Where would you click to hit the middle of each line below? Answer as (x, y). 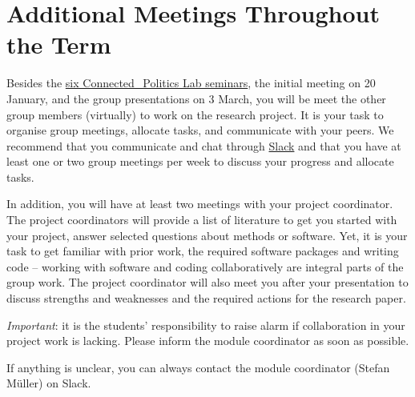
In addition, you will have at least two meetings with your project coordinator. (200, 204)
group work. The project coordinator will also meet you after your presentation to (207, 282)
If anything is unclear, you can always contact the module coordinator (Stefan (198, 367)
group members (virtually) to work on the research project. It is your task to (195, 114)
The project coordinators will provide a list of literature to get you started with (202, 220)
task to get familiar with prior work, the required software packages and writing (203, 251)
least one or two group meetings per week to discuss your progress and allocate (200, 161)
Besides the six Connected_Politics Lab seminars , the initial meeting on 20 (191, 83)
